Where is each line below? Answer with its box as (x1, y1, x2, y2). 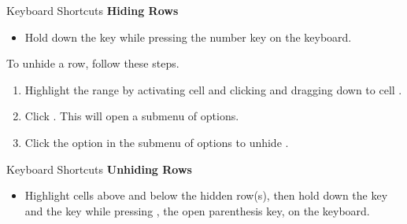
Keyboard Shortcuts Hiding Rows (6, 2, 179, 18)
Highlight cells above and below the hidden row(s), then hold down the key (24, 187, 388, 204)
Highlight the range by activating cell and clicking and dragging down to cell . (24, 81, 402, 97)
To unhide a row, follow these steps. (6, 55, 179, 72)
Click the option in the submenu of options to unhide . (24, 134, 289, 150)
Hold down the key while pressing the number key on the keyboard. (24, 28, 352, 45)
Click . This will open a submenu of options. (24, 108, 239, 124)
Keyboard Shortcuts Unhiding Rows (6, 160, 192, 177)
